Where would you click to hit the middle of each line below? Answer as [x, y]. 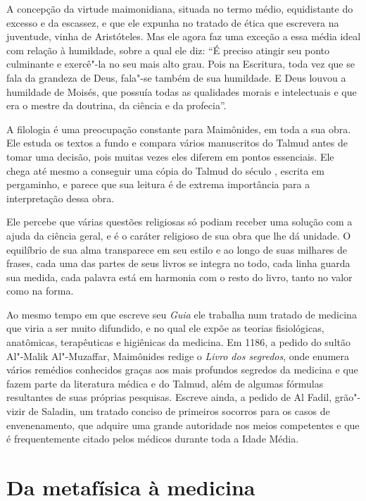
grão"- [348, 397]
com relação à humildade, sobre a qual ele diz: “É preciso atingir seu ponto [168, 50]
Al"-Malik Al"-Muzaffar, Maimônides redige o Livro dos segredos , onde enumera [178, 355]
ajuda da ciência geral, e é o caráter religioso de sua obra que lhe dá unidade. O [179, 235]
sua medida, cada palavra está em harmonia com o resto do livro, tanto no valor [179, 277]
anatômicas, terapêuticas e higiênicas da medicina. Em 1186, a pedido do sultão [178, 342]
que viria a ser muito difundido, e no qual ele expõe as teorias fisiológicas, [165, 328]
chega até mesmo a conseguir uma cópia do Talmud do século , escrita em [165, 170]
